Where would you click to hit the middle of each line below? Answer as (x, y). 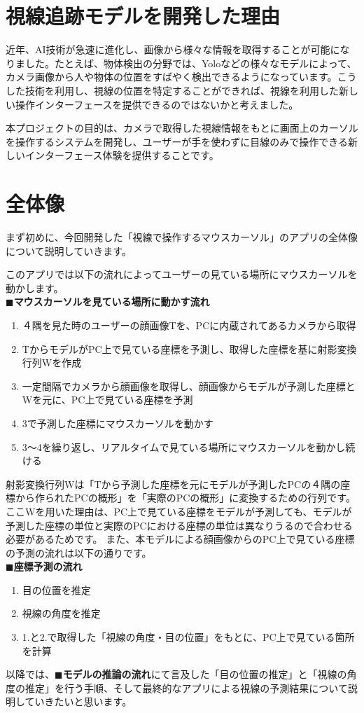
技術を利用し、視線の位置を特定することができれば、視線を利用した (182, 90)
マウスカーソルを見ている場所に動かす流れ (112, 302)
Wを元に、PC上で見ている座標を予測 (107, 400)
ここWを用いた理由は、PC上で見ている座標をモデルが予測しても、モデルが (179, 511)
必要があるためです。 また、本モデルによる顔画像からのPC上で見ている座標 (180, 539)
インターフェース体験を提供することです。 (122, 155)
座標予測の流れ (48, 566)
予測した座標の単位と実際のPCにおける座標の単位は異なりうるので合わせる (179, 525)
